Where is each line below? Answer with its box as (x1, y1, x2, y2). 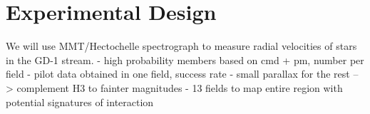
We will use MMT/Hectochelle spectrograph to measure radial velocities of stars (6, 38, 357, 53)
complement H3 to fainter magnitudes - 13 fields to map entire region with (16, 80, 343, 95)
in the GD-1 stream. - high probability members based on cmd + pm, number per (6, 52, 364, 67)
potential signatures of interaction (6, 94, 154, 109)
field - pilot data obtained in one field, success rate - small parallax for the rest (6, 66, 350, 81)
